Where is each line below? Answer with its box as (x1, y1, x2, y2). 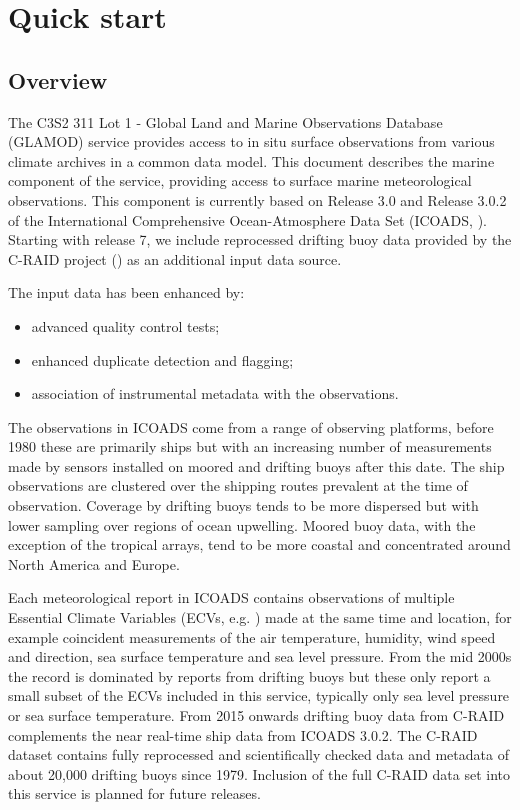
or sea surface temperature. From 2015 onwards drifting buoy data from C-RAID (8, 705, 505, 726)
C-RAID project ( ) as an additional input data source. (8, 248, 342, 269)
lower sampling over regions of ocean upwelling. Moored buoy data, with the (8, 514, 476, 535)
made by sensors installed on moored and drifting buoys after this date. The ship (8, 455, 505, 476)
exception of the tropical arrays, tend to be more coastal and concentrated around (8, 534, 511, 555)
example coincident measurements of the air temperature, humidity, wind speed (8, 626, 496, 647)
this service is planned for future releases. (8, 783, 261, 804)
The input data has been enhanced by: (8, 282, 245, 303)
